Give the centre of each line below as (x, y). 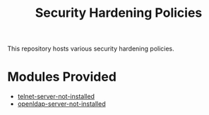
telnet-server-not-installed (56, 97)
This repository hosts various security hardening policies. (91, 49)
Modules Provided (62, 77)
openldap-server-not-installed (61, 104)
